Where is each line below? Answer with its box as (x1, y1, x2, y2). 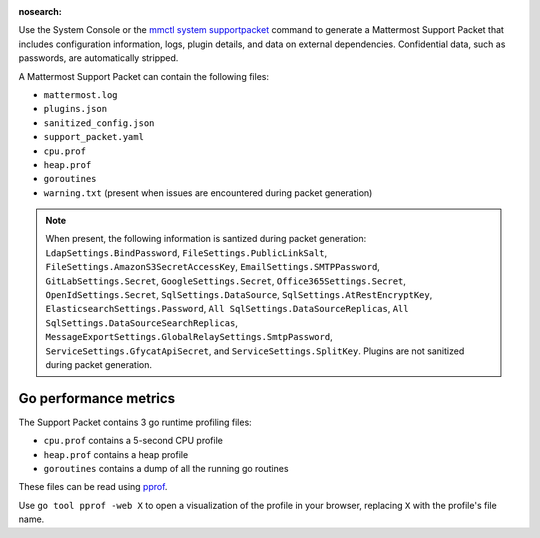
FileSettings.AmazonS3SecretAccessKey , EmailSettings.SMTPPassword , (45, 261, 380, 273)
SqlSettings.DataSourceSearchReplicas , (45, 316, 239, 329)
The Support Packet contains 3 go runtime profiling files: (18, 416, 252, 428)
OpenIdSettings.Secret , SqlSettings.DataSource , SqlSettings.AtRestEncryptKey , (45, 289, 433, 301)
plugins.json (43, 103, 108, 115)
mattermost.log (43, 89, 119, 100)
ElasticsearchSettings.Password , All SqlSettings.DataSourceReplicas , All (45, 303, 409, 315)
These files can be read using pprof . (18, 481, 168, 493)
